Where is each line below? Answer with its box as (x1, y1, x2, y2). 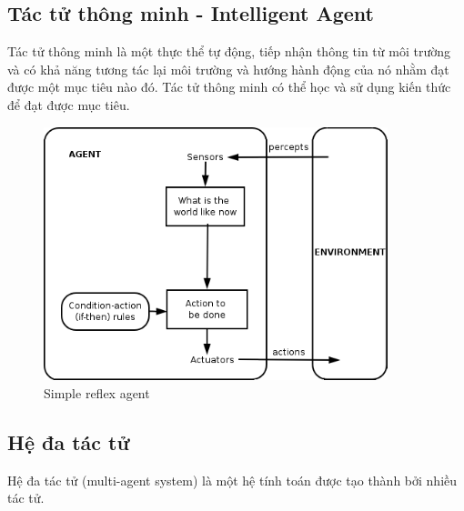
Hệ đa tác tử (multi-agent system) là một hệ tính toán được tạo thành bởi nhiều (7, 470, 458, 489)
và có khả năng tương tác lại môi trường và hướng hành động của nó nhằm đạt (7, 59, 449, 78)
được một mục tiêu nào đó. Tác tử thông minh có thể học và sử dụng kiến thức (7, 77, 451, 96)
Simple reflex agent (44, 383, 150, 402)
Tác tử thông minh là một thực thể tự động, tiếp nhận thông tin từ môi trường (7, 42, 450, 61)
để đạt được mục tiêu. (7, 95, 130, 114)
